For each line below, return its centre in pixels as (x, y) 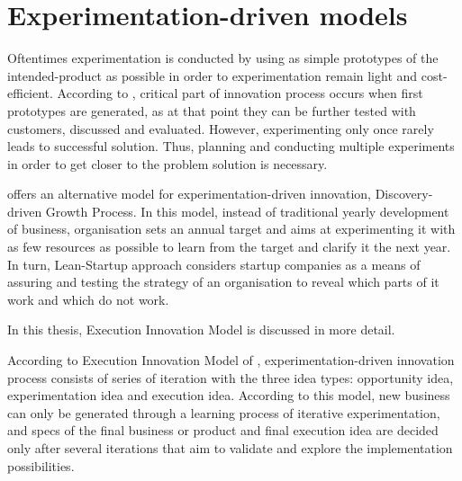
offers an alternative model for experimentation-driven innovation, (189, 194)
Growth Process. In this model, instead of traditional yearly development (247, 211)
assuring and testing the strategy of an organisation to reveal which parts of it (223, 282)
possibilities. (41, 465)
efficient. (30, 93)
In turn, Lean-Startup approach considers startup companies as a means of (214, 264)
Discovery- (404, 194)
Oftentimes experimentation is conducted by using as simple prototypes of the (223, 58)
